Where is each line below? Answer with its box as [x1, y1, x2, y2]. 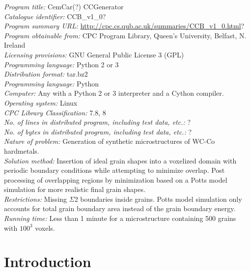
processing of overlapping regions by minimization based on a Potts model [4, 174, 227, 185]
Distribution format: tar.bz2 [4, 69, 88, 79]
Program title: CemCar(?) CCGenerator [4, 1, 124, 11]
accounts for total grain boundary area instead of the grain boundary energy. [4, 203, 236, 214]
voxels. [35, 222, 55, 233]
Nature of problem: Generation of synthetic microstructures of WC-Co [4, 136, 215, 146]
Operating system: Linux [4, 97, 78, 108]
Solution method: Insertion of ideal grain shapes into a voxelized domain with [4, 155, 237, 165]
